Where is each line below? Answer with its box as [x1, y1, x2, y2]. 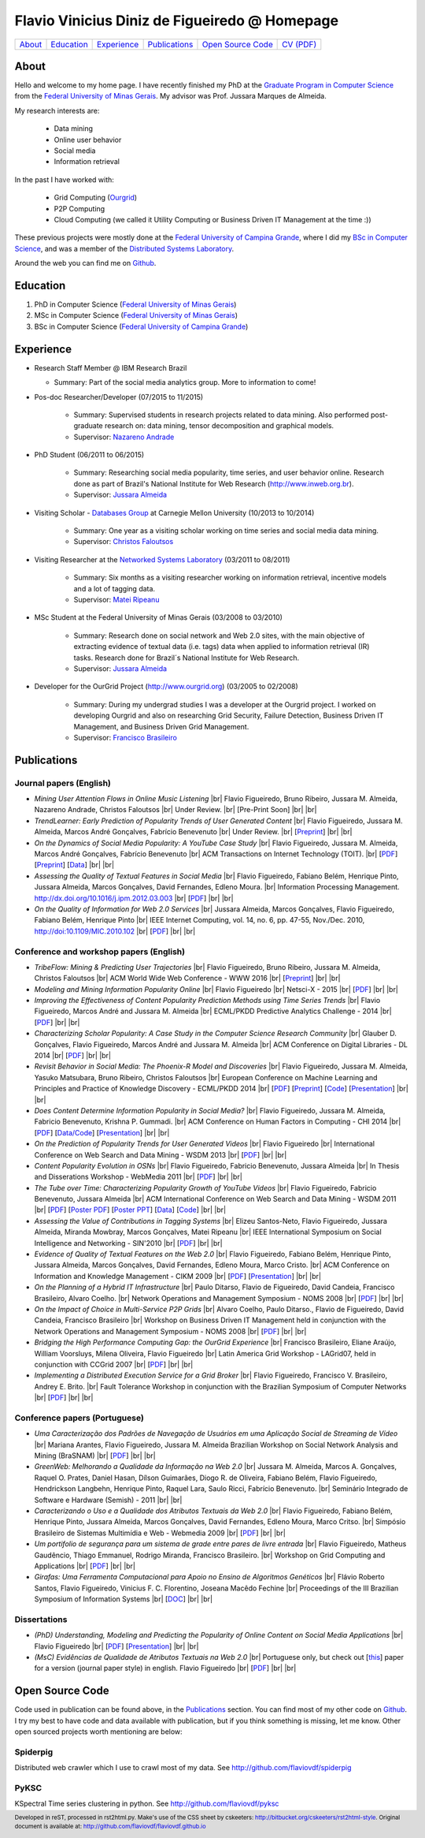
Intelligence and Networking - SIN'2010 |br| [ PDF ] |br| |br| [34, 1238, 224, 1247]
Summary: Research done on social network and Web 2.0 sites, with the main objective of [73, 631, 365, 640]
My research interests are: [14, 106, 100, 115]
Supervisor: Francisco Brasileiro [73, 733, 177, 742]
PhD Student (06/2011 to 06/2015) [34, 450, 145, 460]
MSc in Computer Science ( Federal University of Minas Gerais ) [34, 311, 238, 320]
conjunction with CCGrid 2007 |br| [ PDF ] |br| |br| [34, 1359, 194, 1369]
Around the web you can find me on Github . [14, 259, 157, 268]
